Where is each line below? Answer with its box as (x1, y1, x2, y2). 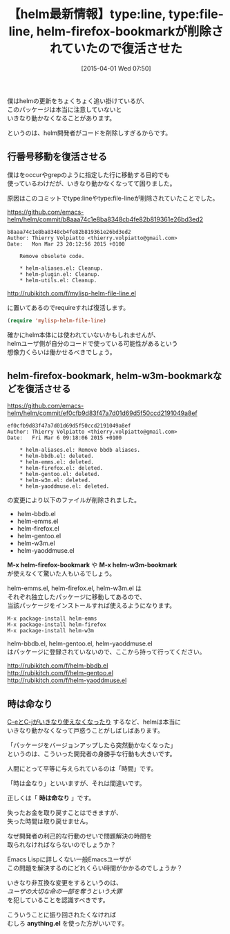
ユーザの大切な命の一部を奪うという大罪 (7, 887, 122, 896)
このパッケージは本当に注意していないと (7, 105, 122, 113)
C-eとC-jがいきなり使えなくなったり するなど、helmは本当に (7, 717, 182, 726)
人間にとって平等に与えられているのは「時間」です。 (7, 764, 157, 773)
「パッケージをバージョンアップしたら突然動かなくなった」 (7, 741, 177, 749)
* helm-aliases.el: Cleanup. (19, 264, 104, 272)
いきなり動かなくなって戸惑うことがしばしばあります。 (7, 726, 164, 735)
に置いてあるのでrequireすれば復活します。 (7, 303, 130, 311)
